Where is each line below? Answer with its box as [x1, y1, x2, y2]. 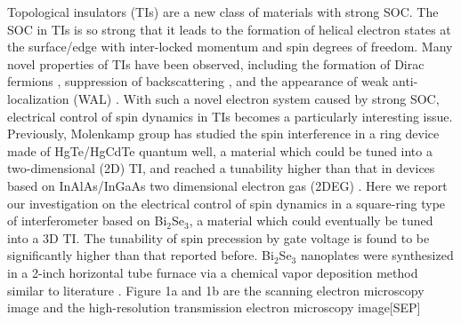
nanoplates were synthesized [300, 246, 454, 264]
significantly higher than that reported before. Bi [7, 246, 274, 264]
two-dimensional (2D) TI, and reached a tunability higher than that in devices [7, 159, 435, 177]
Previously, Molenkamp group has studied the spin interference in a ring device [7, 124, 440, 143]
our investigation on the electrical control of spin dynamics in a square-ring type [7, 193, 446, 212]
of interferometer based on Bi [7, 211, 167, 230]
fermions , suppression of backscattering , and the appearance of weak [7, 72, 389, 91]
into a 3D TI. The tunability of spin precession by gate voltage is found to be [7, 228, 430, 247]
